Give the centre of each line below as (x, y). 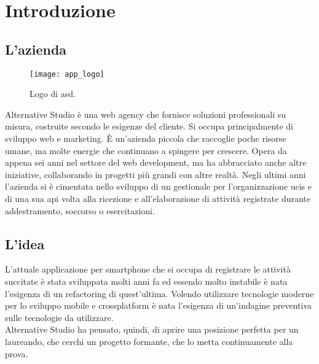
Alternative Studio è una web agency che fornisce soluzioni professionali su (146, 114)
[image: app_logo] (67, 74)
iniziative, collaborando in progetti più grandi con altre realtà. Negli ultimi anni (156, 174)
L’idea (25, 243)
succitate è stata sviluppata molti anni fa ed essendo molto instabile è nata (146, 281)
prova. (17, 353)
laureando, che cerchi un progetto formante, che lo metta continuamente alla (149, 341)
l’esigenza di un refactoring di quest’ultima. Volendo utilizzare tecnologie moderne (159, 293)
